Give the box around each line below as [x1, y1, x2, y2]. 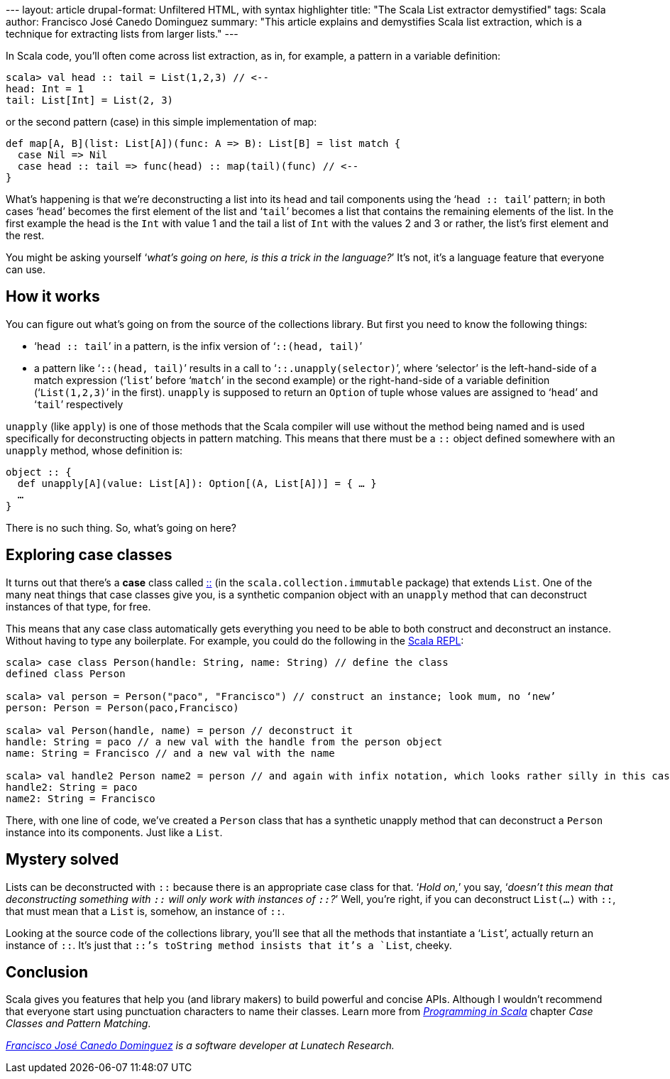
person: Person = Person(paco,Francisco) [6, 701, 239, 713]
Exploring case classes [6, 546, 172, 564]
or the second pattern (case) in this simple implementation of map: [6, 116, 317, 128]
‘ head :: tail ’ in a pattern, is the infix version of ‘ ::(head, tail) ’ [34, 339, 363, 352]
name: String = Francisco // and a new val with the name [6, 747, 335, 759]
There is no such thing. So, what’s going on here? [6, 521, 236, 534]
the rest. [6, 229, 45, 241]
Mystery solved [6, 850, 119, 869]
